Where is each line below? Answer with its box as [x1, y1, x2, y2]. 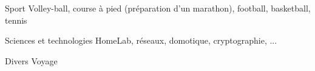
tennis [5, 13, 27, 26]
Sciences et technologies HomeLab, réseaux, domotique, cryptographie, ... [5, 34, 277, 47]
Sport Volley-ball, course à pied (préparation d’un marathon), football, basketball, [5, 2, 311, 14]
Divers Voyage [5, 54, 58, 67]
